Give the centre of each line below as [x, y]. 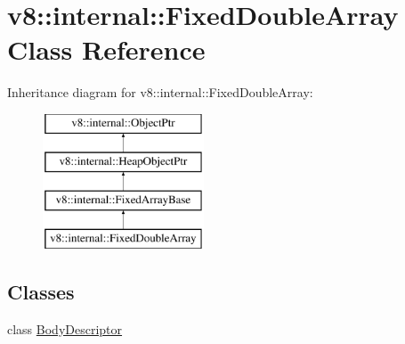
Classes [41, 292]
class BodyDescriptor [65, 328]
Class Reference [106, 49]
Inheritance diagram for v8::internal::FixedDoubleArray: [160, 92]
